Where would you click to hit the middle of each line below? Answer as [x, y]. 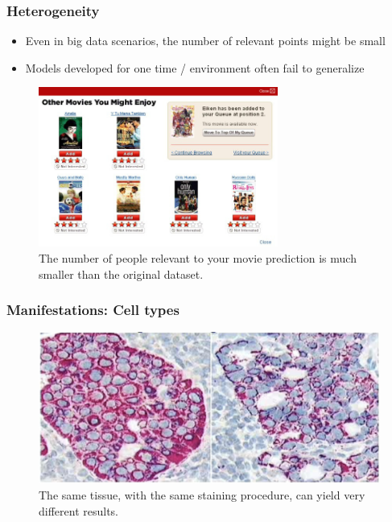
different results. [79, 510]
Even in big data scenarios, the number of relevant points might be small [205, 41]
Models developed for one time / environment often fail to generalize [195, 67]
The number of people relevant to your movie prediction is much [198, 258]
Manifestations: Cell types [93, 310]
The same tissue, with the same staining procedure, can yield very [202, 495]
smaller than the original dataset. [121, 273]
